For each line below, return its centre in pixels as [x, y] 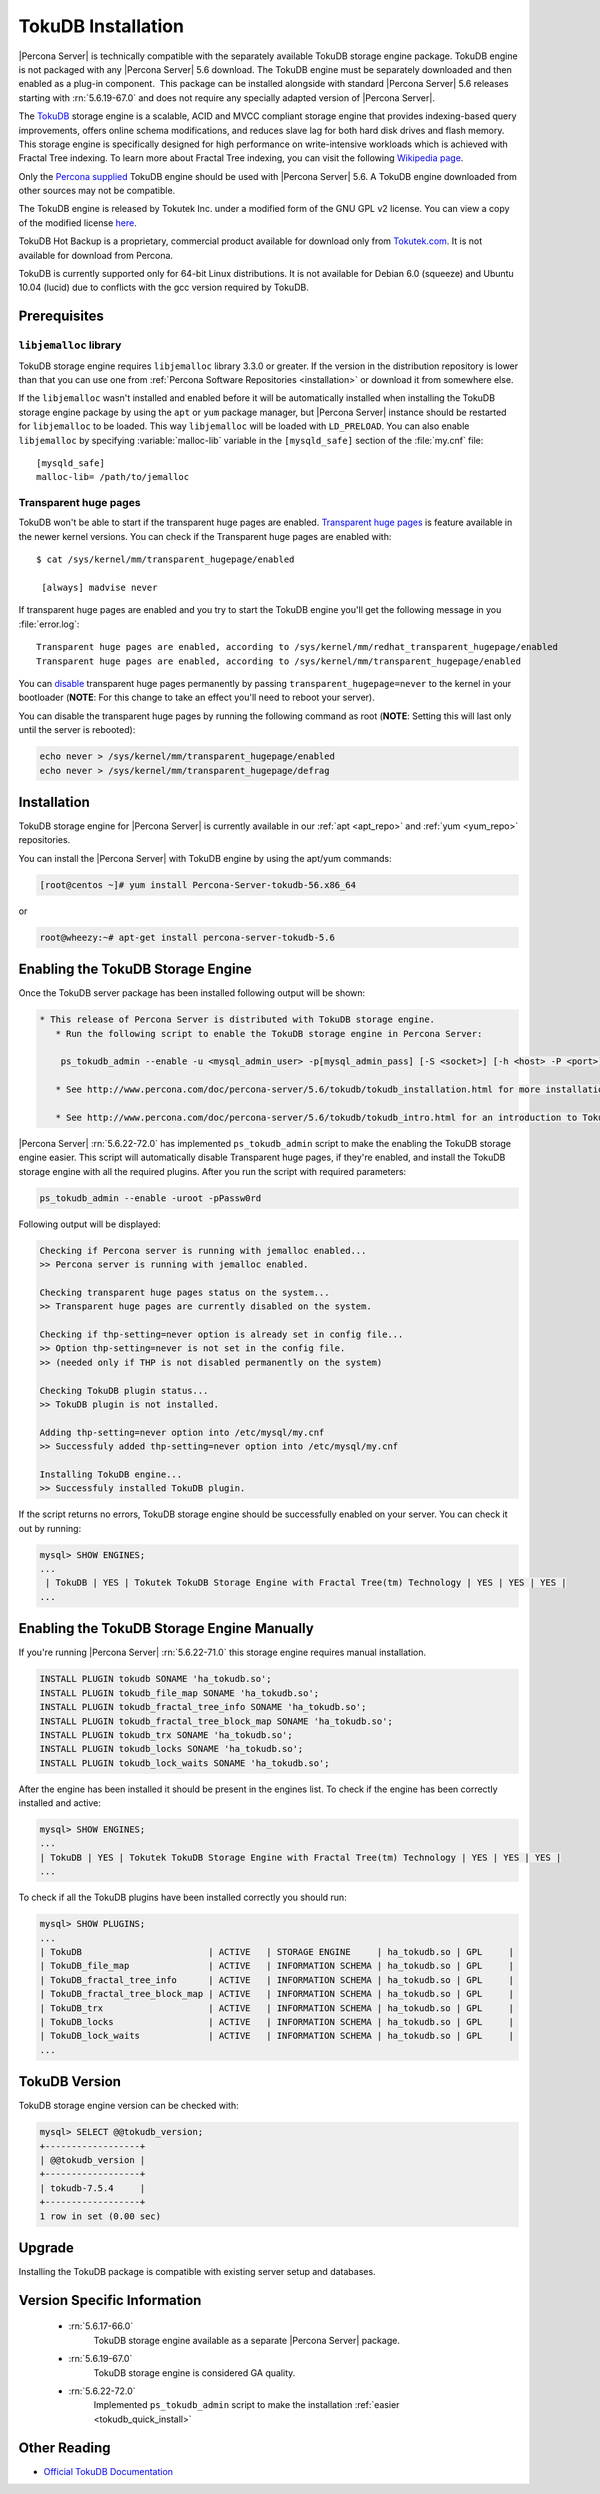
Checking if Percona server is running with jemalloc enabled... [203, 1250]
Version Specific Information [110, 2300]
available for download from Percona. [96, 255]
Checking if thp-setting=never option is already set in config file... [221, 1334]
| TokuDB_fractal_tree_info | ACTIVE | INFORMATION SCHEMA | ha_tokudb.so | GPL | [277, 1979]
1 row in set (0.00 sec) [100, 2216]
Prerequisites [61, 316]
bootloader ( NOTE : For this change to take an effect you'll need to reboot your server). [196, 697]
